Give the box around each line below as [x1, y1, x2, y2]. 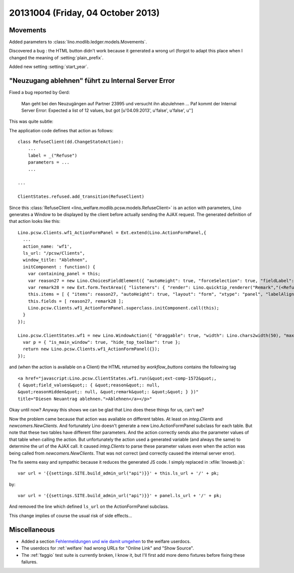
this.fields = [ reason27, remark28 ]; [27, 298, 124, 304]
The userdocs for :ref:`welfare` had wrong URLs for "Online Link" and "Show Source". [21, 545, 194, 551]
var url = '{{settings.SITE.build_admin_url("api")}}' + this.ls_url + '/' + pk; [18, 471, 220, 476]
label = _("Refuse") [27, 152, 77, 158]
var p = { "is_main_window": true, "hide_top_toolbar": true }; [23, 339, 181, 345]
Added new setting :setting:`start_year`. [9, 64, 89, 70]
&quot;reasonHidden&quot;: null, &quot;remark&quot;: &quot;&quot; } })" [18, 389, 199, 395]
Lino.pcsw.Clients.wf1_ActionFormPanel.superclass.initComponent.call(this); [27, 305, 220, 311]
